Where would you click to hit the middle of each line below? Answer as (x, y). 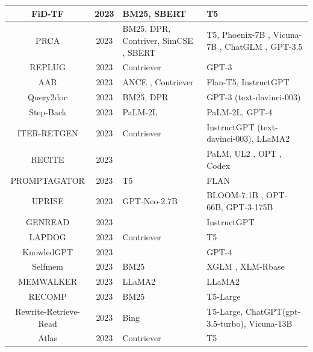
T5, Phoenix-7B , (238, 35)
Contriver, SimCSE (158, 40)
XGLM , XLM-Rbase (246, 266)
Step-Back (48, 111)
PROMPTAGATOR (48, 180)
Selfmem (48, 266)
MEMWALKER (48, 281)
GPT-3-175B (249, 207)
